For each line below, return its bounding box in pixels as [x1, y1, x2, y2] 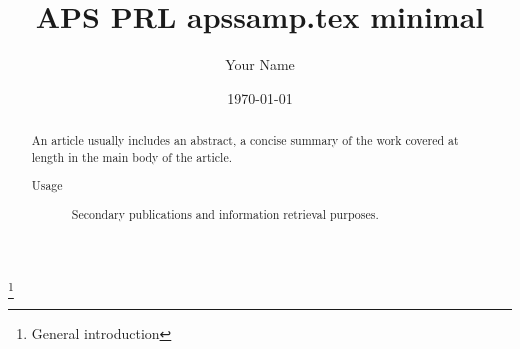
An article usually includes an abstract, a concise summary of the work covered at [31, 132, 459, 149]
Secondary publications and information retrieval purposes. [71, 205, 379, 222]
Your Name [225, 54, 295, 75]
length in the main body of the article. [31, 148, 233, 165]
